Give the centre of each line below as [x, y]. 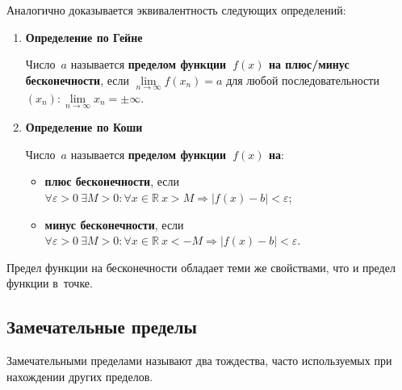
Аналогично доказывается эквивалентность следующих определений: [176, 10]
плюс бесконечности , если [112, 181]
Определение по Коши [84, 127]
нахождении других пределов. [80, 376]
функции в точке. [50, 283]
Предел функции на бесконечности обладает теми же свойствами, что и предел [201, 267]
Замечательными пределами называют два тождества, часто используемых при [199, 361]
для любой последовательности [303, 80]
